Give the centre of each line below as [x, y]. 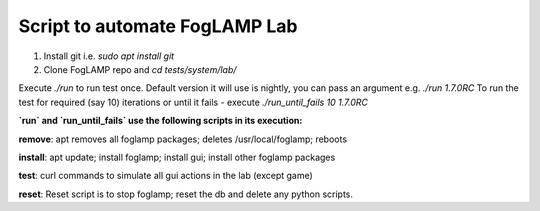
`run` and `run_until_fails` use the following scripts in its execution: [160, 121]
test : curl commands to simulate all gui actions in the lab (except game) [166, 176]
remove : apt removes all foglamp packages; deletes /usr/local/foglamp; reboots [183, 139]
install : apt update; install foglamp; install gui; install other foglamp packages [177, 157]
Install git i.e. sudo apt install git [109, 56]
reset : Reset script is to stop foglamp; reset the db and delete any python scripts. [186, 194]
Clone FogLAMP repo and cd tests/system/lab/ [140, 69]
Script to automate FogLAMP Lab [158, 26]
